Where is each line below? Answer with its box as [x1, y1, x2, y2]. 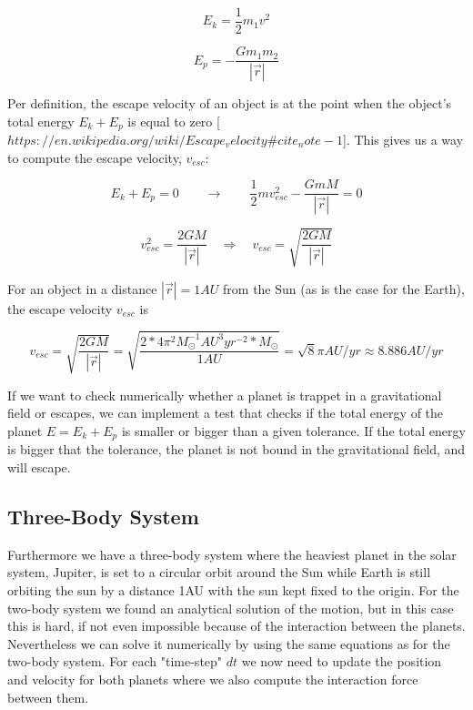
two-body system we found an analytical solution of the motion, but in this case [7, 598, 454, 617]
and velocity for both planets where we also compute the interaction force [7, 669, 418, 688]
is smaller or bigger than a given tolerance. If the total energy [121, 421, 466, 440]
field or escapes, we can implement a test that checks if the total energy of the [7, 403, 444, 422]
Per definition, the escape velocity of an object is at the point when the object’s [7, 93, 452, 112]
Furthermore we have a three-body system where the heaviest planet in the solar [7, 544, 457, 563]
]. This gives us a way [343, 130, 464, 149]
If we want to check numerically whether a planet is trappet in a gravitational [7, 385, 442, 404]
